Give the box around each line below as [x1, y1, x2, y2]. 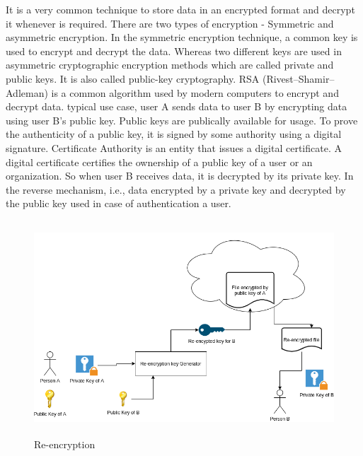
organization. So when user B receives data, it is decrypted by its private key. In [6, 168, 354, 183]
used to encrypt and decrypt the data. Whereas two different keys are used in [6, 43, 342, 58]
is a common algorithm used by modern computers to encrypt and [51, 85, 339, 100]
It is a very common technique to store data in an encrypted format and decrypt [6, 2, 355, 16]
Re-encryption [34, 436, 96, 451]
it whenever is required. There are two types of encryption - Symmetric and [6, 16, 334, 30]
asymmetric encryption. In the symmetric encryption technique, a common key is [6, 30, 358, 45]
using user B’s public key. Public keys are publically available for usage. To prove [6, 112, 358, 127]
